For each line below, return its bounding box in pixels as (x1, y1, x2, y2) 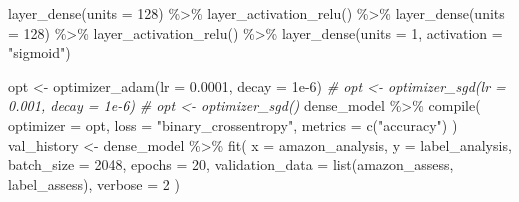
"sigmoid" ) (8, 42, 71, 63)
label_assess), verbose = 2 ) (8, 173, 180, 194)
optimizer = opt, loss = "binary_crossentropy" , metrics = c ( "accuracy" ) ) (8, 114, 458, 135)
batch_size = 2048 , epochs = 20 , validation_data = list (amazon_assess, (8, 154, 454, 175)
